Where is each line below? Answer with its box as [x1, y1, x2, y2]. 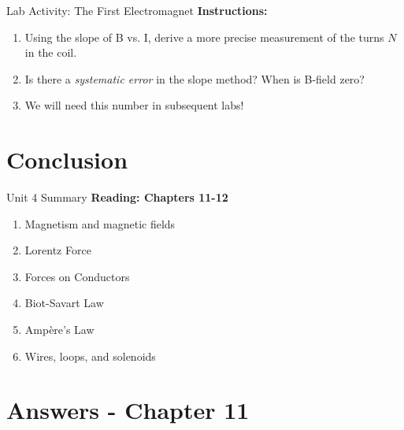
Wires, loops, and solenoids [24, 347, 156, 364]
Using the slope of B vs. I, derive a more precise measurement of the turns [24, 28, 384, 45]
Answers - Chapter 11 [6, 394, 250, 426]
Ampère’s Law [24, 321, 95, 338]
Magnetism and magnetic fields [24, 215, 176, 232]
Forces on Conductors [24, 268, 130, 284]
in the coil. [24, 44, 77, 61]
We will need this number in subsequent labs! [24, 97, 244, 113]
